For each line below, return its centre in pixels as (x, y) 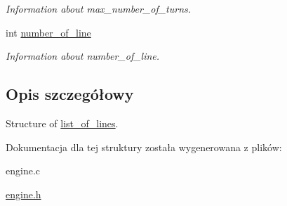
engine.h (24, 194)
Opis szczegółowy (70, 94)
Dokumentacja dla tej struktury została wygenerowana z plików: (144, 147)
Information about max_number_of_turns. (99, 8)
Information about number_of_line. (83, 56)
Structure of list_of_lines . (62, 123)
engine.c (23, 170)
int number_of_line (48, 32)
